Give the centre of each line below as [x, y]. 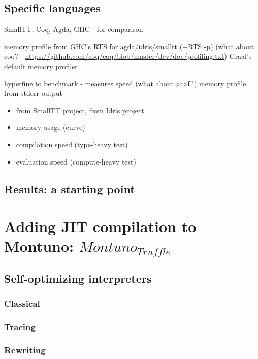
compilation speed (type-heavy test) [72, 144]
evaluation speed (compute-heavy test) [76, 161]
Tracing [20, 327]
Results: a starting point [70, 189]
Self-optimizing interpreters [78, 278]
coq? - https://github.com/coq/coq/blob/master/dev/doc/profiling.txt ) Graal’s [128, 56]
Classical [22, 303]
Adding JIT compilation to [100, 226]
